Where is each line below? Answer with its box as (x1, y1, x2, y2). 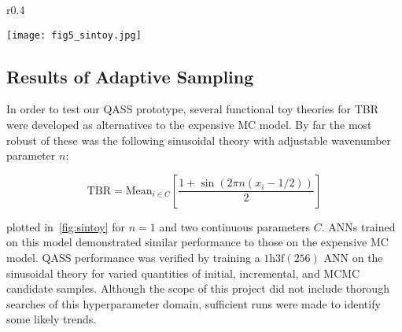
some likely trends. (6, 311, 97, 327)
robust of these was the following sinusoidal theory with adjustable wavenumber (6, 131, 392, 148)
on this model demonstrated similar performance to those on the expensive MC (6, 234, 389, 250)
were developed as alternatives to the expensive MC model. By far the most (6, 116, 372, 133)
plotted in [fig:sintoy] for (6, 218, 126, 234)
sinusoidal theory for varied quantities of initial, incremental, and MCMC (6, 264, 360, 281)
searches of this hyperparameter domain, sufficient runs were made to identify (6, 295, 381, 312)
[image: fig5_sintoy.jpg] (6, 29, 142, 41)
